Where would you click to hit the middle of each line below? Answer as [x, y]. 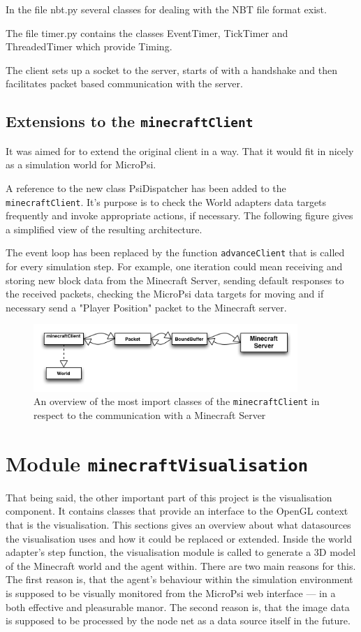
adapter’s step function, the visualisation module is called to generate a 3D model [181, 552]
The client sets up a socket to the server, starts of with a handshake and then [172, 69]
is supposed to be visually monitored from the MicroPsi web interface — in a [171, 593]
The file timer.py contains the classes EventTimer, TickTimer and [147, 32]
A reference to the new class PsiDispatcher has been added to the [146, 188]
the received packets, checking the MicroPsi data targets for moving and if [165, 294]
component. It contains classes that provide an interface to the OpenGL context [177, 511]
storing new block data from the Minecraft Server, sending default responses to [175, 280]
